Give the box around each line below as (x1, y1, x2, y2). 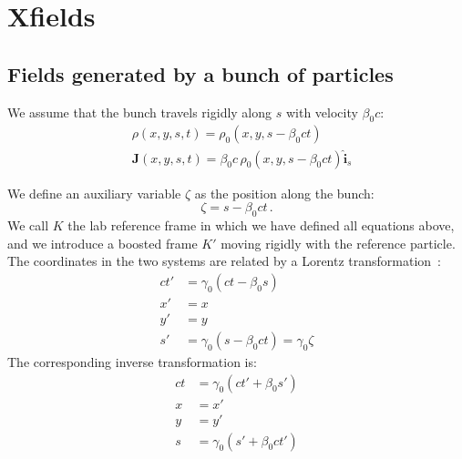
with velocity (285, 102, 358, 121)
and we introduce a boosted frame (7, 233, 198, 252)
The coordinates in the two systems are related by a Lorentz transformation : (7, 251, 442, 270)
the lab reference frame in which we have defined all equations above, (67, 216, 455, 235)
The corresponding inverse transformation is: (7, 352, 257, 371)
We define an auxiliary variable (7, 183, 181, 202)
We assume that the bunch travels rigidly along (7, 102, 272, 121)
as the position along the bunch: (194, 183, 375, 202)
